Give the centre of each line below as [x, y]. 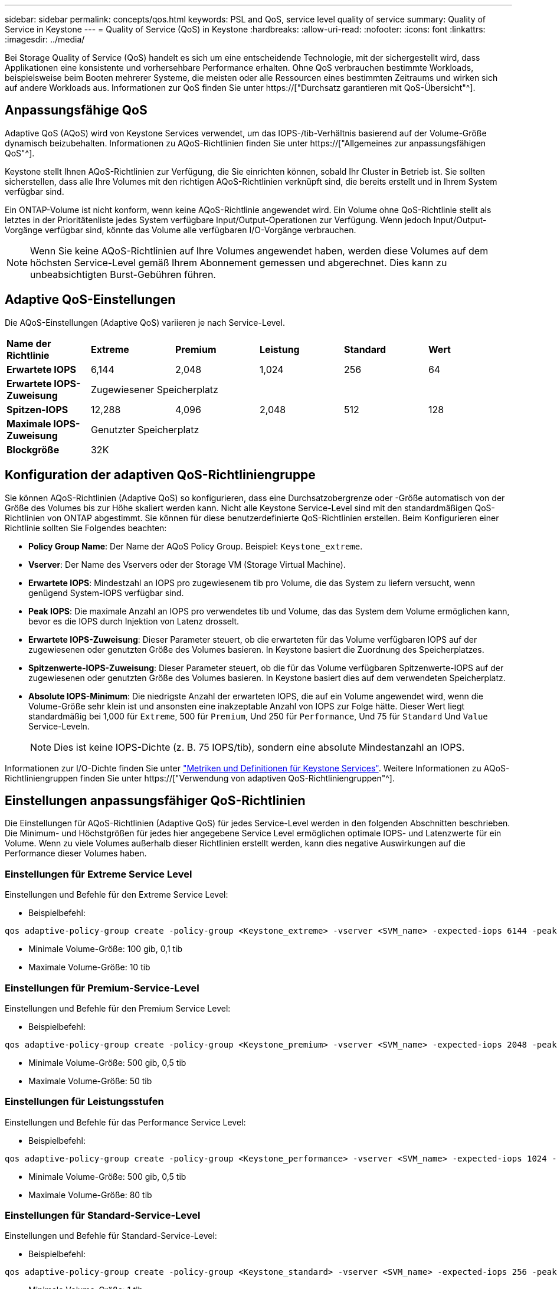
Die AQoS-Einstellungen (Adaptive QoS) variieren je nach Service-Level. [145, 322]
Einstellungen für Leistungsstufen [84, 1102]
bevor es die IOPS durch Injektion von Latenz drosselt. [134, 621]
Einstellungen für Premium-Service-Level [102, 988]
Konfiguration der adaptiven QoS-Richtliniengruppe [160, 475]
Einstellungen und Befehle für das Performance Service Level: [125, 1122]
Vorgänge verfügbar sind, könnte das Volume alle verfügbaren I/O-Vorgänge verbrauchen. [181, 230]
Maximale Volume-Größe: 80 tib [90, 1195]
